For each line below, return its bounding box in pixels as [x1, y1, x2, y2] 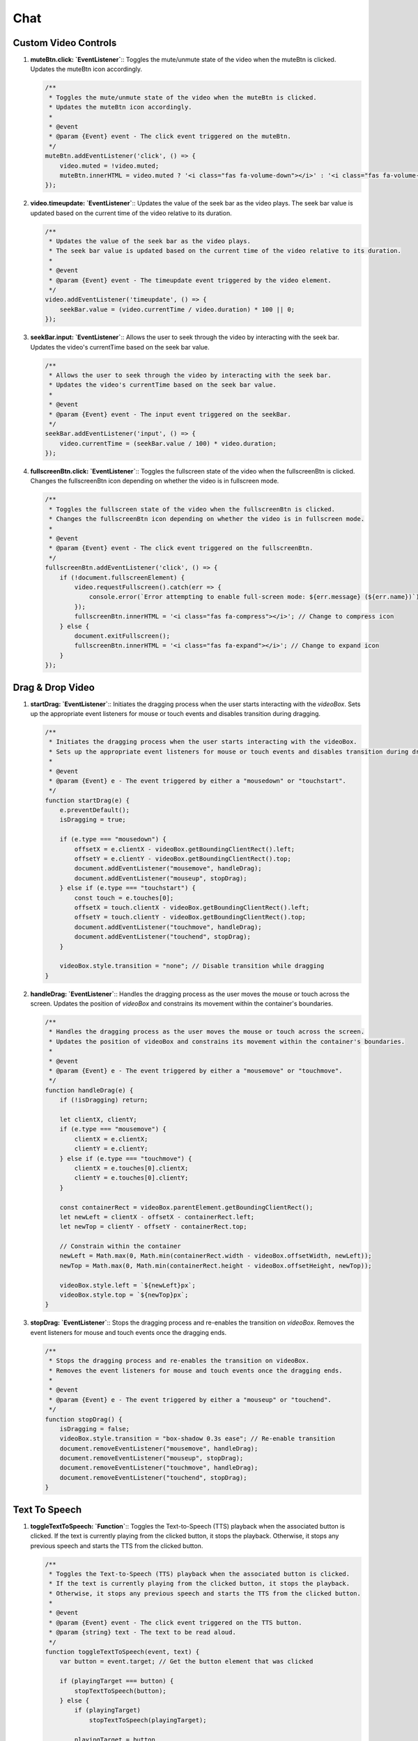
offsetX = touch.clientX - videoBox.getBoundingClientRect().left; [74, 904, 310, 912]
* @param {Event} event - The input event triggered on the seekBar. [49, 410, 292, 418]
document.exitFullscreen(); [74, 632, 171, 640]
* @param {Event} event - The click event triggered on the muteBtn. [49, 132, 292, 141]
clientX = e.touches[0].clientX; [74, 1164, 189, 1172]
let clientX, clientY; [59, 1116, 137, 1123]
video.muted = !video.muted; [59, 162, 160, 170]
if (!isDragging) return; [59, 1096, 148, 1104]
